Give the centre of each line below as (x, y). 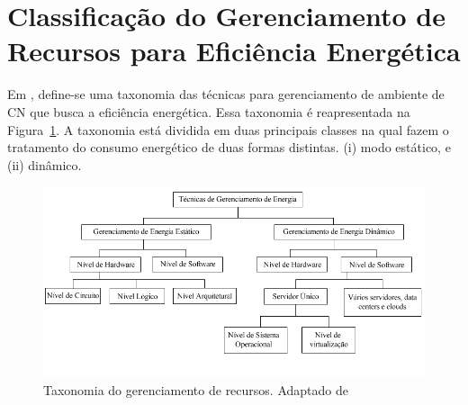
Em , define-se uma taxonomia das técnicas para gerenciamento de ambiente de (226, 94)
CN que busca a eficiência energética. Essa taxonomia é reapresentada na (209, 111)
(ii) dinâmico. (45, 164)
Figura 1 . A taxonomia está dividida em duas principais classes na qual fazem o (228, 129)
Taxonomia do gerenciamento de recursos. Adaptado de (196, 389)
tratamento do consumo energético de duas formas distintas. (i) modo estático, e (229, 147)
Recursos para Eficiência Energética (234, 51)
